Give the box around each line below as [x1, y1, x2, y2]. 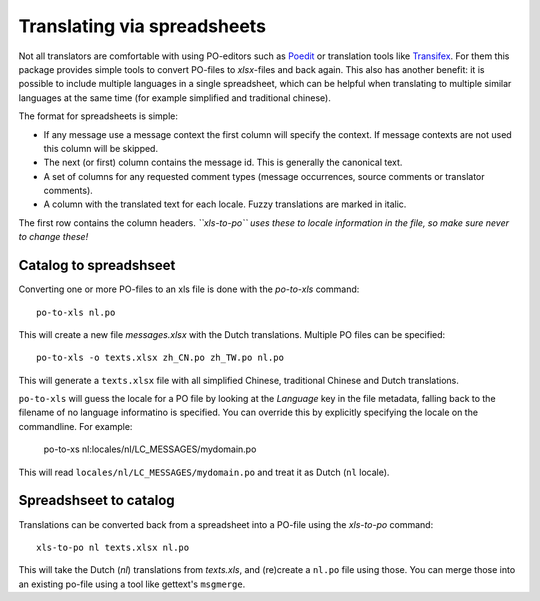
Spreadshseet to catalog [18, 492, 175, 509]
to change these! [18, 231, 89, 243]
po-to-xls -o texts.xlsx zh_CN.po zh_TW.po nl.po [36, 352, 285, 364]
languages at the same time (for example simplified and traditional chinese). [18, 91, 332, 104]
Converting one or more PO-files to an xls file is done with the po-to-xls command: [18, 283, 360, 295]
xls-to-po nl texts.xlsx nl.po [36, 541, 190, 553]
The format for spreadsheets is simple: [18, 110, 179, 122]
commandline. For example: [18, 420, 133, 432]
